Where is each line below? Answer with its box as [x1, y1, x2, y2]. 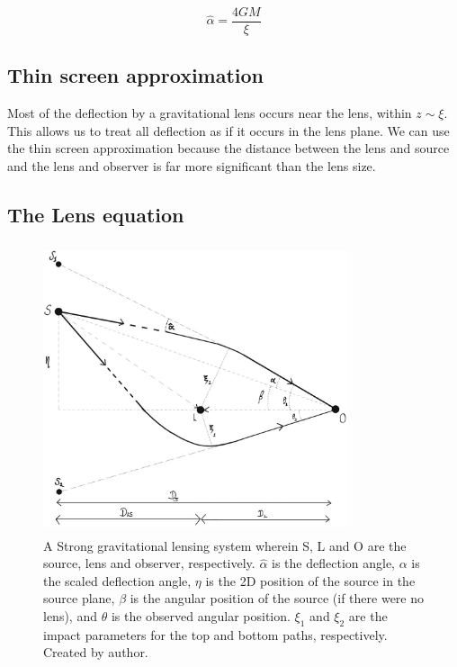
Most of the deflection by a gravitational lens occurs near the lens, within [7, 104, 412, 122]
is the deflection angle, [272, 554, 395, 572]
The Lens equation [7, 201, 184, 229]
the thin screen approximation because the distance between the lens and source [7, 139, 450, 158]
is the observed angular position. [111, 607, 291, 626]
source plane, [43, 589, 115, 608]
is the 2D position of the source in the [205, 571, 416, 590]
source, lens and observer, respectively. [43, 554, 255, 572]
